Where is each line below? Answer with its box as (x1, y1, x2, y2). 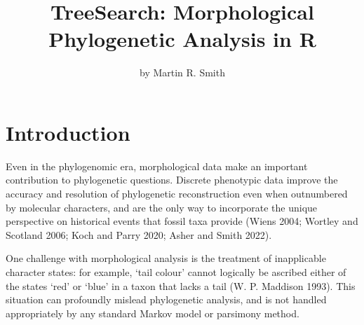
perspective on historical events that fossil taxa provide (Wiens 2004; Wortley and (6, 214, 358, 228)
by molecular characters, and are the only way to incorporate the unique (6, 200, 318, 214)
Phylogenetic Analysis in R (48, 25, 316, 53)
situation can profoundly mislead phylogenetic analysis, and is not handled (6, 292, 327, 307)
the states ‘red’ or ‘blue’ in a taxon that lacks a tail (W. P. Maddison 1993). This (6, 278, 356, 293)
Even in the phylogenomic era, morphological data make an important (6, 158, 308, 173)
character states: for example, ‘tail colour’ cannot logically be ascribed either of (6, 265, 346, 279)
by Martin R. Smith (140, 65, 225, 80)
